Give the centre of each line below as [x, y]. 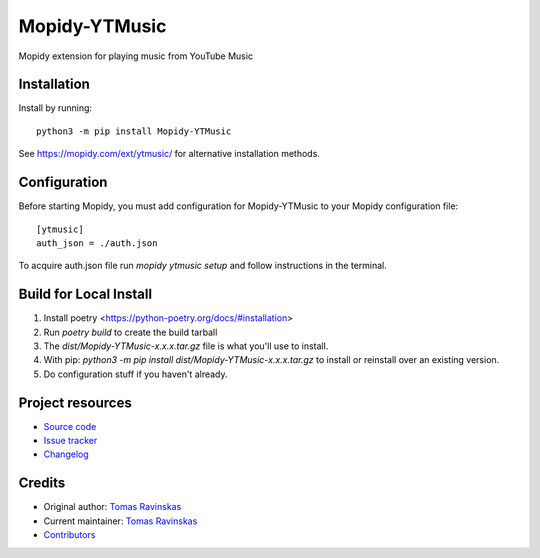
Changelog [66, 454]
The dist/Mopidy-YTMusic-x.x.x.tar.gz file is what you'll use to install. [186, 346]
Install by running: [55, 108]
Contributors [69, 535]
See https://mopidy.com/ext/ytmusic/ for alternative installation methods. [169, 154]
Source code [70, 426]
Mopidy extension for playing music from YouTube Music [136, 56]
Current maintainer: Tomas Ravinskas [120, 521]
